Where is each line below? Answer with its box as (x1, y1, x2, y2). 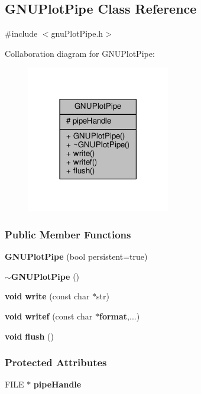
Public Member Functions (5, 227, 131, 241)
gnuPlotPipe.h (51, 27, 103, 40)
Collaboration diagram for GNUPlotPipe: (5, 47, 155, 59)
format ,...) (99, 310, 140, 322)
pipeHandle (33, 378, 82, 390)
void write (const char (5, 290, 90, 302)
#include (5, 27, 38, 40)
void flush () (5, 330, 54, 342)
